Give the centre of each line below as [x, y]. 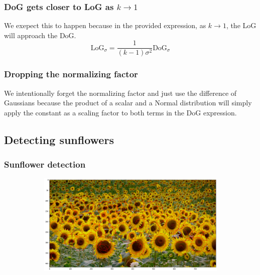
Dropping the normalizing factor [71, 74]
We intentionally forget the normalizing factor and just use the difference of [120, 93]
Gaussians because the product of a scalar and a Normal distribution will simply [128, 103]
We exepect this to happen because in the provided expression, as [105, 25]
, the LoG [241, 25]
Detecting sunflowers [59, 139]
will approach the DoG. [40, 35]
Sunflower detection [45, 164]
